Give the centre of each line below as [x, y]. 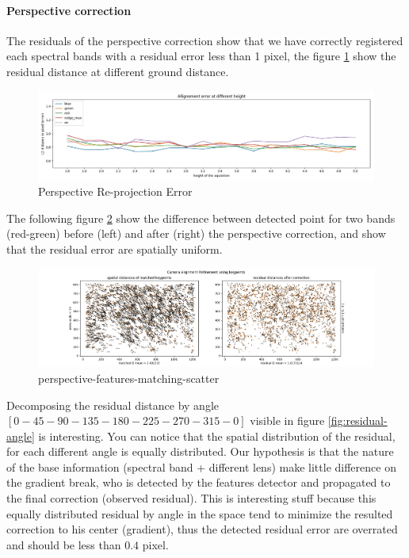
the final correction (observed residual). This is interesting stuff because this [191, 498]
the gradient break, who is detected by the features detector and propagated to [199, 482]
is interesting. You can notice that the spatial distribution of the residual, [217, 436]
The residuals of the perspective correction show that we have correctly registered [205, 40]
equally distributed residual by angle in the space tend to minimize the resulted [200, 513]
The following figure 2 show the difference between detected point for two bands [201, 218]
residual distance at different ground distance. [118, 71]
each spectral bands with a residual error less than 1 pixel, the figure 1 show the [201, 56]
